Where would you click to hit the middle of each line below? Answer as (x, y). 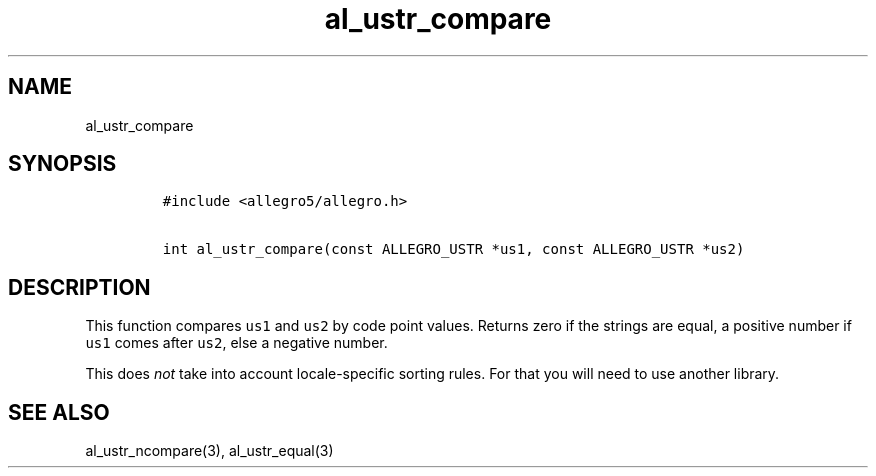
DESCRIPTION (79, 287)
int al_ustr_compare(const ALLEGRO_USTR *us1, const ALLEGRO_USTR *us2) (453, 249)
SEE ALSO (59, 412)
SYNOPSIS (62, 164)
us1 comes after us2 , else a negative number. (236, 343)
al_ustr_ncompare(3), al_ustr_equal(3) (209, 451)
